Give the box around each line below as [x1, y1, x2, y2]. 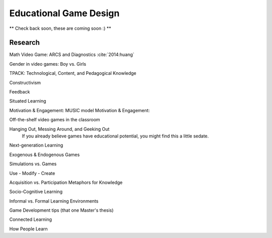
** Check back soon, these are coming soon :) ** [9, 25, 111, 31]
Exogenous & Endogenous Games [9, 152, 80, 158]
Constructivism [9, 79, 41, 85]
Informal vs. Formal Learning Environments [9, 198, 99, 204]
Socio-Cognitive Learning [9, 188, 63, 195]
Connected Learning [9, 216, 52, 222]
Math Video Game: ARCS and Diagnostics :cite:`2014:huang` [9, 52, 134, 58]
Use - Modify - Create [9, 170, 55, 176]
